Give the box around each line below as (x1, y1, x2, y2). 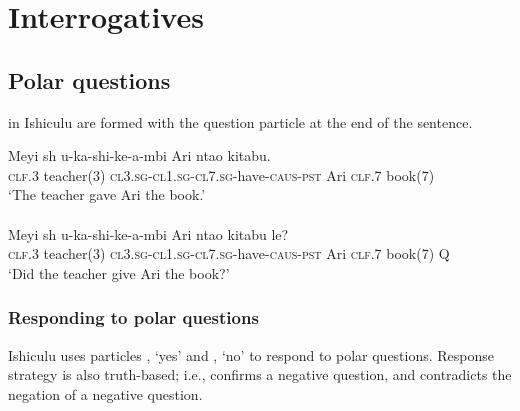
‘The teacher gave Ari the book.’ (8, 184, 206, 205)
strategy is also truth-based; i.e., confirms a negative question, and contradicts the (8, 364, 512, 385)
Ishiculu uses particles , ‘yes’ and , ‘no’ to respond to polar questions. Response (8, 344, 495, 365)
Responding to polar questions (8, 305, 259, 330)
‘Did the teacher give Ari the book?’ (8, 262, 230, 283)
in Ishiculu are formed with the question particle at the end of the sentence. (8, 111, 473, 132)
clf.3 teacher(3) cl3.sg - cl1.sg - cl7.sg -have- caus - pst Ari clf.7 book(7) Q (8, 243, 450, 264)
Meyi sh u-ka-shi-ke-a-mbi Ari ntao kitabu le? (8, 223, 289, 244)
